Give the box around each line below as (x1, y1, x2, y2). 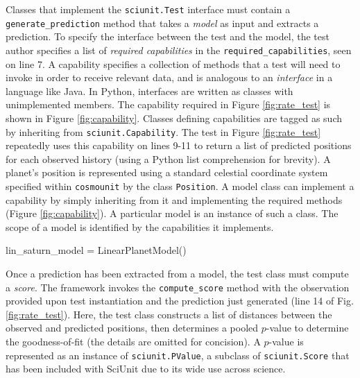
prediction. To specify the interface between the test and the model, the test (6, 29, 329, 44)
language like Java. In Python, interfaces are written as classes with (6, 83, 293, 98)
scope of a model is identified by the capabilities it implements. (6, 219, 274, 234)
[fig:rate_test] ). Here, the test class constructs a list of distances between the (6, 307, 332, 321)
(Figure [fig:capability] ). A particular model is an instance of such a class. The (6, 206, 338, 221)
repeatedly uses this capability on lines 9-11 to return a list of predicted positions (6, 138, 352, 153)
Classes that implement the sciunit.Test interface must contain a (6, 2, 291, 16)
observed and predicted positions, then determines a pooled (6, 320, 259, 335)
